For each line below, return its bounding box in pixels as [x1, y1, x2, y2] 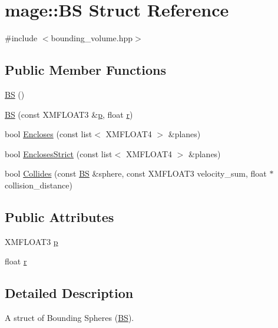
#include [5, 32, 38, 44]
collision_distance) [5, 178, 72, 191]
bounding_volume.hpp [51, 32, 133, 44]
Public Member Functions [5, 61, 166, 79]
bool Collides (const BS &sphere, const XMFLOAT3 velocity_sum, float [5, 167, 267, 180]
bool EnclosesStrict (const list [5, 147, 112, 160]
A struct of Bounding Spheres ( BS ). [5, 312, 134, 324]
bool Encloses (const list [5, 128, 92, 140]
